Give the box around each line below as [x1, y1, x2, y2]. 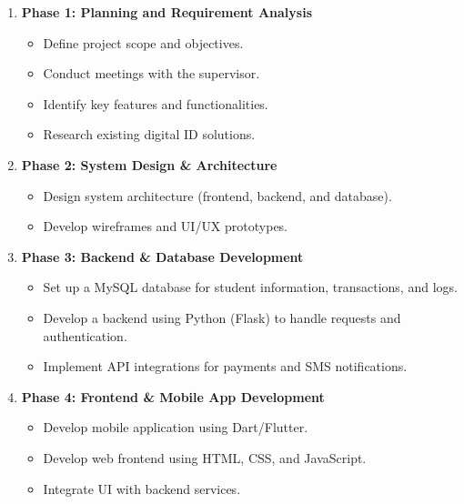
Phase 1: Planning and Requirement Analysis [21, 3, 313, 21]
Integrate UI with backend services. [43, 479, 241, 498]
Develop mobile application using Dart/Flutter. [43, 418, 308, 437]
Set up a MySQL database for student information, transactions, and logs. [43, 277, 458, 297]
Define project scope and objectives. [43, 33, 244, 52]
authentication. [43, 326, 127, 345]
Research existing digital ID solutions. [43, 125, 256, 144]
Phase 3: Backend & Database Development [21, 247, 304, 266]
